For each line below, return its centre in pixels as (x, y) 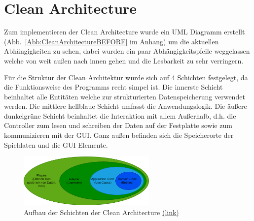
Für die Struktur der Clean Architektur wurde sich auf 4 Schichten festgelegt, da (126, 77)
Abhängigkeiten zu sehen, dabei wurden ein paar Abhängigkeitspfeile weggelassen (127, 51)
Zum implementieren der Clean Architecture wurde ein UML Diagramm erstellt (125, 32)
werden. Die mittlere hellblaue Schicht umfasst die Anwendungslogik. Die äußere (126, 106)
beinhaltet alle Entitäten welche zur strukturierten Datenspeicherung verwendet (125, 96)
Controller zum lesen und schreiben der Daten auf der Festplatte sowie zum (118, 125)
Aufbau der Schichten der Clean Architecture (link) (101, 212)
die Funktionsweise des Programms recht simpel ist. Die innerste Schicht (113, 87)
